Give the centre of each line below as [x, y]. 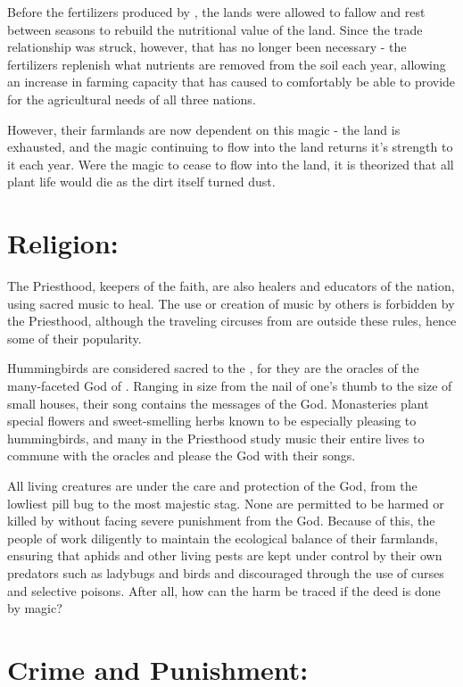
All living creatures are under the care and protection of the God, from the [212, 485]
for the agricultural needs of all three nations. [132, 99]
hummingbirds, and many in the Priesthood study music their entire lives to [216, 438]
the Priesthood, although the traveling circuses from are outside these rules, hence [232, 321]
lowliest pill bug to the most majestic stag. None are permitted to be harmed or [226, 503]
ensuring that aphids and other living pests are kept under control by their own [225, 555]
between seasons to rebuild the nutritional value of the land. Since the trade [215, 29]
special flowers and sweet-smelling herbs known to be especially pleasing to [212, 421]
